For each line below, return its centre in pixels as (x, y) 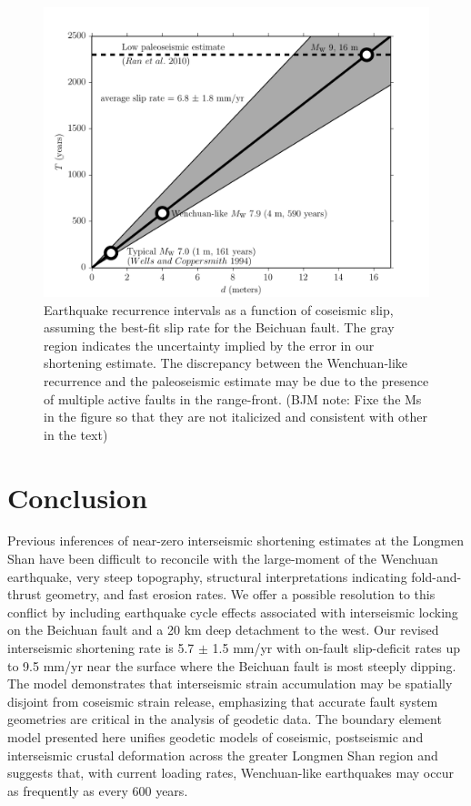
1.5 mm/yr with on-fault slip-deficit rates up (336, 648)
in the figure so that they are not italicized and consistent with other (235, 417)
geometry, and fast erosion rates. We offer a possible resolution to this (241, 594)
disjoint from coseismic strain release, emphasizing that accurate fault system (223, 701)
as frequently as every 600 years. (98, 790)
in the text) (76, 434)
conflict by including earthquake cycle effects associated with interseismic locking (233, 612)
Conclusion (78, 497)
